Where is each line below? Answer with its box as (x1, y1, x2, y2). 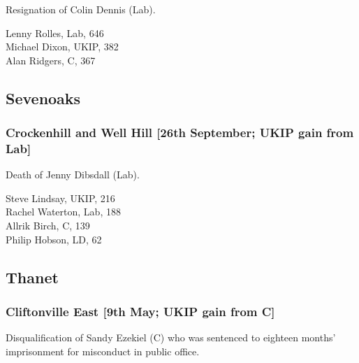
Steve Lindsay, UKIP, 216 (6, 190, 115, 205)
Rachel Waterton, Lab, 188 (6, 204, 121, 219)
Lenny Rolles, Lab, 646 (6, 25, 104, 40)
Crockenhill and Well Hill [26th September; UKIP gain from (6, 124, 354, 141)
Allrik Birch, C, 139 (6, 218, 90, 233)
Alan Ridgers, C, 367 (6, 52, 96, 67)
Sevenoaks (6, 87, 81, 108)
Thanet (6, 266, 59, 287)
